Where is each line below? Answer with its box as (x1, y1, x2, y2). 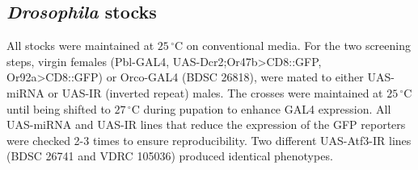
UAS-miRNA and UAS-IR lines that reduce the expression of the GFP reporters (6, 116, 406, 133)
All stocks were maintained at (6, 37, 154, 54)
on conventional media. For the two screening (186, 37, 411, 54)
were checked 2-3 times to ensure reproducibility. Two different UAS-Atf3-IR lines (6, 131, 412, 148)
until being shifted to (6, 100, 111, 117)
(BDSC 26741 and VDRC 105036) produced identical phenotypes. (6, 147, 333, 164)
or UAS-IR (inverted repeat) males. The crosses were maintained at (48, 84, 383, 101)
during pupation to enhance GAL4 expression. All (143, 100, 391, 117)
